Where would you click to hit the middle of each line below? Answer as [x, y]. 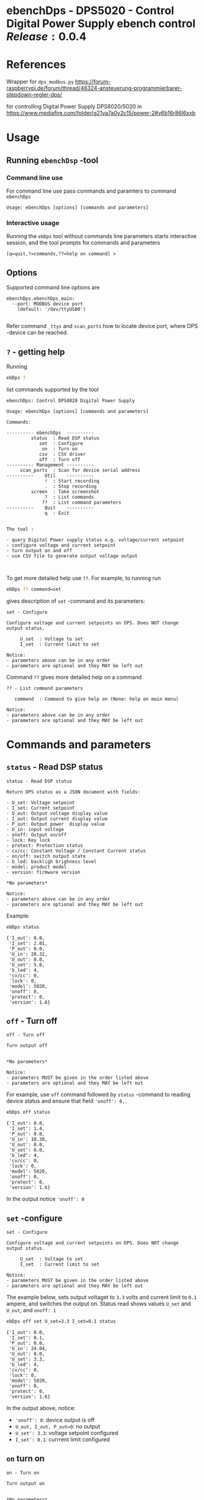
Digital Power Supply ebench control [101, 24]
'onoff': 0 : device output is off [55, 1420]
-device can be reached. [37, 333]
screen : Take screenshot [65, 491]
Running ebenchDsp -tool [53, 160]
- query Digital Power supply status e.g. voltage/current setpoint [95, 540]
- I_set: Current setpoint [41, 808]
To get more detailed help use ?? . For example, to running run [84, 578]
